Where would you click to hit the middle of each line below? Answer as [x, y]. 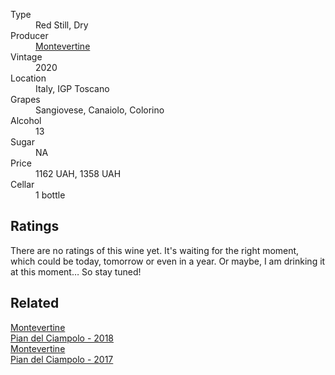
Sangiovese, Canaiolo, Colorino [100, 110]
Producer [29, 35]
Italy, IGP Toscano [72, 88]
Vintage [26, 57]
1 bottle [50, 195]
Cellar [22, 184]
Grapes [25, 99]
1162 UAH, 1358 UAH [78, 173]
